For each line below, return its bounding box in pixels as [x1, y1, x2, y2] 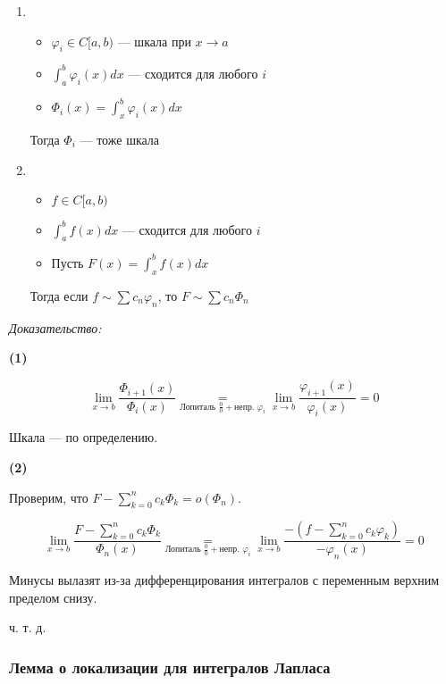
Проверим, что [9, 488, 88, 506]
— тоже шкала [80, 129, 160, 148]
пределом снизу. [9, 588, 97, 606]
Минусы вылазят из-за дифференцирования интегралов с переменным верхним [9, 571, 440, 589]
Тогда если [29, 286, 88, 304]
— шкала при [117, 31, 191, 50]
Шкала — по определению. [9, 428, 158, 446]
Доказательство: [9, 318, 102, 337]
